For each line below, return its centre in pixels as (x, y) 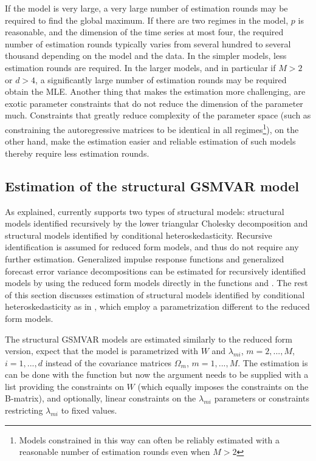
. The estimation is (273, 362)
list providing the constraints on (64, 386)
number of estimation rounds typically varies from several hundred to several (148, 43)
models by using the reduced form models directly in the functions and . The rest (156, 283)
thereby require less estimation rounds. (77, 153)
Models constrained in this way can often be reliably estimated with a (149, 439)
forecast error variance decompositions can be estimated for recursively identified (155, 271)
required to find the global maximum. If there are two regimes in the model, (147, 20)
